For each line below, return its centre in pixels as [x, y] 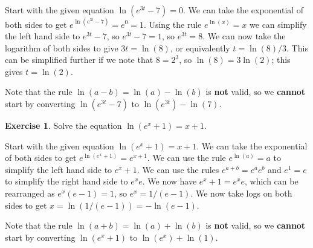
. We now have [169, 181]
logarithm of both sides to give [62, 47]
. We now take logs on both [241, 193]
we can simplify [278, 24]
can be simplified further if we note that [79, 60]
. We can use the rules [178, 169]
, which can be [271, 181]
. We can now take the [244, 36]
